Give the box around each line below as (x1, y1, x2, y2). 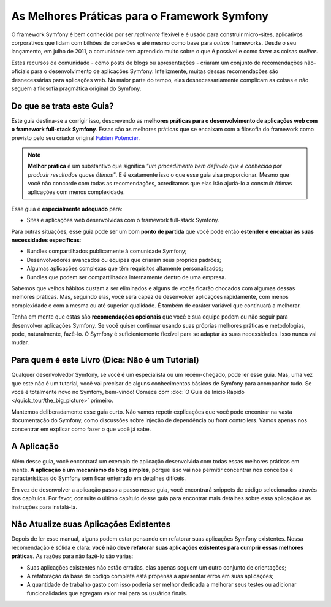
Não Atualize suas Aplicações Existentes (11, 519, 171, 530)
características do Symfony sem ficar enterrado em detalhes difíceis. (11, 474, 186, 482)
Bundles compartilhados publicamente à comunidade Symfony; (26, 247, 187, 255)
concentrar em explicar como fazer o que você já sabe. (11, 425, 151, 433)
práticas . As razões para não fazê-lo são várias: (11, 552, 134, 560)
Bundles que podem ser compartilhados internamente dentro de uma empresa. (26, 273, 226, 280)
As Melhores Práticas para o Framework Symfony (11, 9, 269, 23)
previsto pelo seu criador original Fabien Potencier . (11, 134, 140, 141)
